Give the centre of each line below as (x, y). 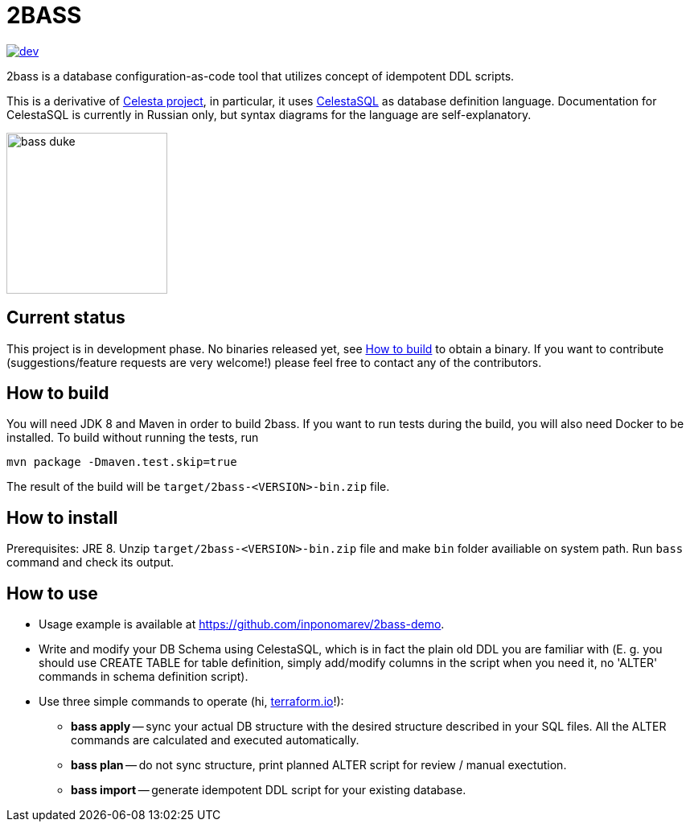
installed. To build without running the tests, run (133, 438)
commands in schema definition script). (144, 677)
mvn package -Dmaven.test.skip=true (122, 462)
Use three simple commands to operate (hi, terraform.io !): (191, 702)
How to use (52, 593)
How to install (62, 517)
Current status (66, 318)
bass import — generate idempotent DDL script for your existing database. (269, 790)
